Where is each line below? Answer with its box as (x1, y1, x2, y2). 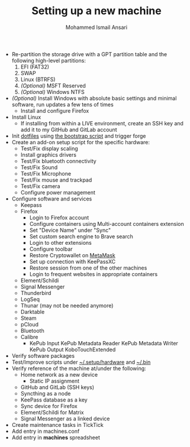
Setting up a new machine (31, 4, 162, 18)
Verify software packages (11, 352, 75, 359)
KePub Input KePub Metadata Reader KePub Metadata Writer (29, 339, 179, 346)
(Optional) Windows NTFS (20, 88, 85, 95)
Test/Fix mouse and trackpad (20, 176, 92, 183)
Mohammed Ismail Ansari (65, 24, 128, 31)
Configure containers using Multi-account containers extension (29, 220, 185, 227)
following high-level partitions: (11, 57, 86, 64)
